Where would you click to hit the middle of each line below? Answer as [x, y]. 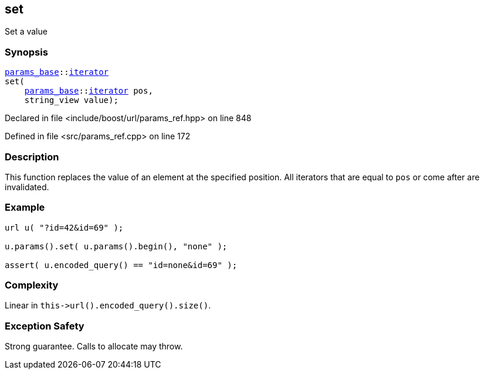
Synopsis [26, 52]
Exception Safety [45, 326]
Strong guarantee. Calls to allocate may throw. [94, 346]
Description [32, 157]
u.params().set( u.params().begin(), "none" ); [116, 246]
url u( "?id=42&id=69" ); [64, 227]
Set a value [26, 32]
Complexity [32, 285]
